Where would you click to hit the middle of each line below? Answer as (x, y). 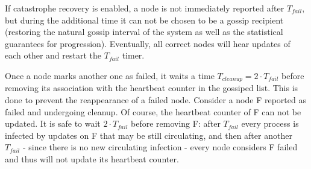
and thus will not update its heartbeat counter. (92, 158)
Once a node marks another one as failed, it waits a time (110, 75)
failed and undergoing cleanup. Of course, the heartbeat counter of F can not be (153, 111)
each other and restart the (53, 55)
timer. (133, 55)
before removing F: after (175, 123)
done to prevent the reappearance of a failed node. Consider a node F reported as (155, 100)
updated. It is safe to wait (53, 123)
